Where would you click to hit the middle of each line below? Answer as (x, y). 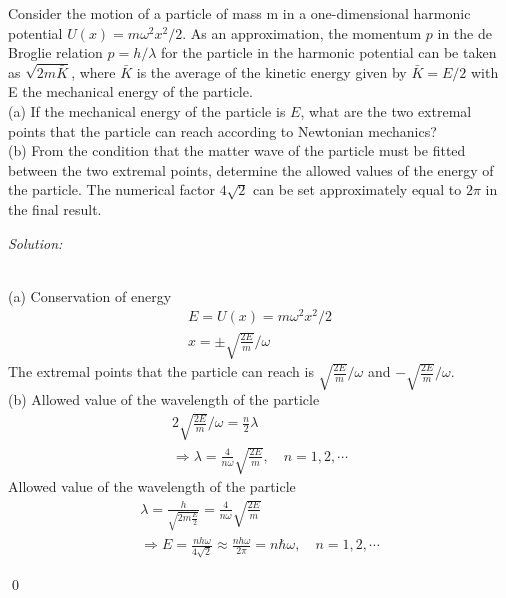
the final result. (55, 208)
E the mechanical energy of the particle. (130, 91)
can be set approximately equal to (357, 189)
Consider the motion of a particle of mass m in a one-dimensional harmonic (239, 13)
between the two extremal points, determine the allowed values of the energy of (251, 169)
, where (93, 71)
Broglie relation (55, 52)
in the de (464, 32)
